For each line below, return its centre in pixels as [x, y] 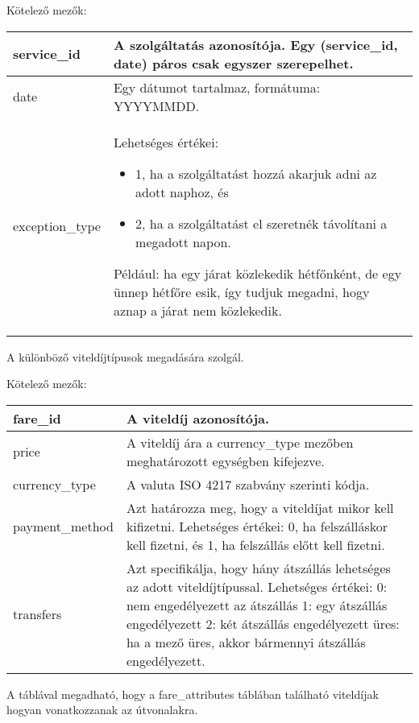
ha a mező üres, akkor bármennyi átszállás [246, 642]
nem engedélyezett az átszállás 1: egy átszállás [257, 605]
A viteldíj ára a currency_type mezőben [240, 442]
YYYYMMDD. [156, 105]
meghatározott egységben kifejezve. [225, 461]
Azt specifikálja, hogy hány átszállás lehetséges [258, 568]
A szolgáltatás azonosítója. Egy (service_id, [255, 44]
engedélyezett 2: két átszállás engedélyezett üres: [263, 623]
